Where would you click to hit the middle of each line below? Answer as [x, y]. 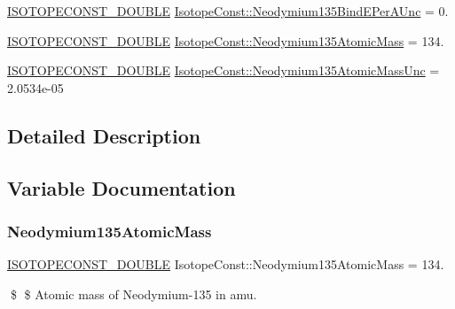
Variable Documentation [122, 187]
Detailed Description [104, 135]
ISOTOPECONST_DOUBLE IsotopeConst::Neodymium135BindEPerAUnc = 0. [228, 11]
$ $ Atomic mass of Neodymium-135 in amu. [133, 294]
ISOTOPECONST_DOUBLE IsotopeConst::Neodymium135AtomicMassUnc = [224, 70]
